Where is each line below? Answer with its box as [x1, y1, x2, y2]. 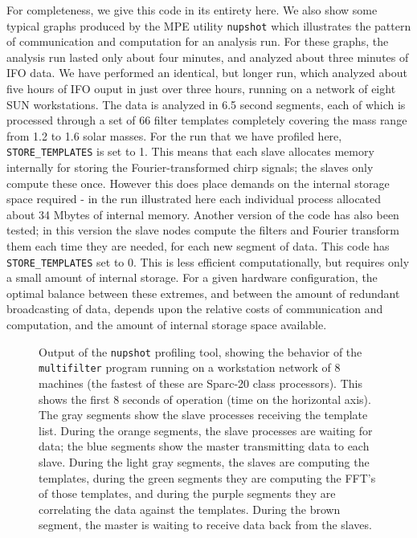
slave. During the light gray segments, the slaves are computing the [39, 453, 370, 470]
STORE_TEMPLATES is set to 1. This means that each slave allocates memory [6, 143, 374, 160]
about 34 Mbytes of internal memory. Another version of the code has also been [6, 206, 399, 222]
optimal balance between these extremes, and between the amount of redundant [6, 284, 400, 301]
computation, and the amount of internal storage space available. [6, 316, 327, 333]
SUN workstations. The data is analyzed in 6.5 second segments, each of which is [6, 96, 406, 112]
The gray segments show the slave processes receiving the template [39, 406, 368, 423]
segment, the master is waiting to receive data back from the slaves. [39, 516, 372, 533]
